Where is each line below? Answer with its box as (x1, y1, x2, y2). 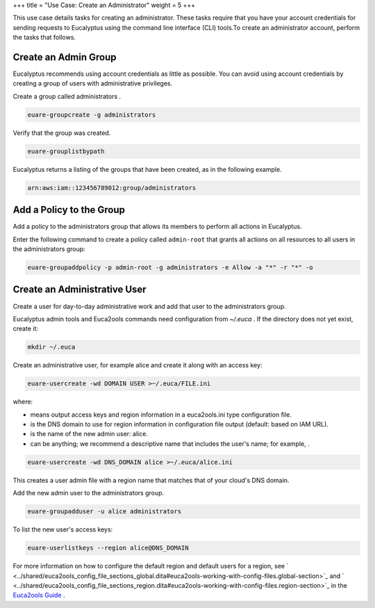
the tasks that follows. (12, 33, 76, 42)
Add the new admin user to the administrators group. (12, 489, 165, 497)
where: (12, 397, 33, 406)
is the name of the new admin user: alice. (30, 430, 149, 438)
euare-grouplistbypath (27, 147, 105, 155)
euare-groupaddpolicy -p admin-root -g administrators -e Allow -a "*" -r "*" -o (27, 264, 314, 271)
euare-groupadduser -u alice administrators (27, 508, 182, 515)
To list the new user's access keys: (12, 525, 113, 534)
